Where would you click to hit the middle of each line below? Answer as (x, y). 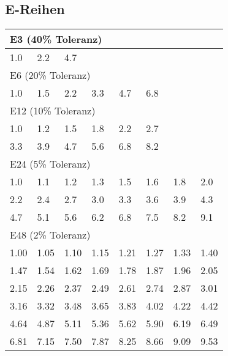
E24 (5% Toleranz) (50, 164)
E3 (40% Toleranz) (56, 39)
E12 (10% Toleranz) (53, 111)
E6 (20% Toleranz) (50, 75)
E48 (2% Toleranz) (50, 235)
